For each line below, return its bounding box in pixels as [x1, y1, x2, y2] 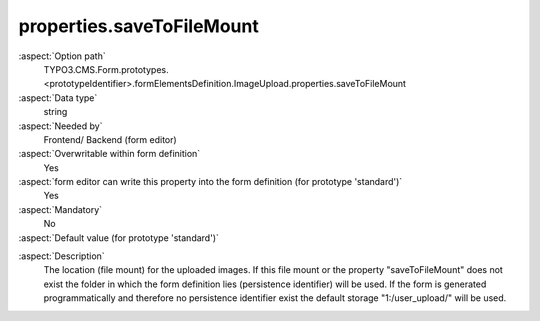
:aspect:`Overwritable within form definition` [18, 148, 201, 160]
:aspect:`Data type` [18, 91, 98, 104]
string [43, 106, 68, 118]
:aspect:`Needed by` [18, 120, 103, 132]
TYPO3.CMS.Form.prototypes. [43, 63, 169, 75]
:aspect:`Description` [18, 250, 105, 262]
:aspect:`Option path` [18, 50, 106, 62]
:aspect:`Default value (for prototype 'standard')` [18, 231, 220, 244]
